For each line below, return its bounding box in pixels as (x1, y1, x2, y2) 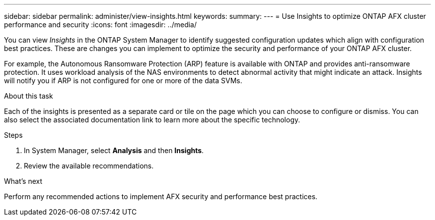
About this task (4, 92, 53, 100)
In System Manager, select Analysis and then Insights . (24, 146, 204, 155)
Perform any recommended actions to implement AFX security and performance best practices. (4, 192, 318, 201)
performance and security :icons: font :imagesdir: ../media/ (4, 20, 197, 29)
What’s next (4, 177, 43, 185)
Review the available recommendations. (24, 162, 154, 170)
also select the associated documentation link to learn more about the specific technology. (4, 115, 300, 124)
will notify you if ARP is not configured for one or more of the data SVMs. (4, 76, 242, 85)
